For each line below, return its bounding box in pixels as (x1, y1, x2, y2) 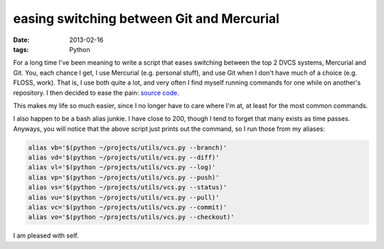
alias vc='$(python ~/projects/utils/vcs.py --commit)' (28, 203, 228, 211)
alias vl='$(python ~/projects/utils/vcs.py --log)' (28, 164, 216, 171)
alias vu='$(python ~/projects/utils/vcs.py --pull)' (28, 193, 220, 201)
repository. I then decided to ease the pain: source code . (13, 88, 179, 97)
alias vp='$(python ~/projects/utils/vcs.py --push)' (28, 173, 220, 181)
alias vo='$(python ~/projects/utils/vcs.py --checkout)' (28, 213, 235, 221)
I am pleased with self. (13, 231, 79, 240)
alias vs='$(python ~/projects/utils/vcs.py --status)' (28, 184, 228, 191)
